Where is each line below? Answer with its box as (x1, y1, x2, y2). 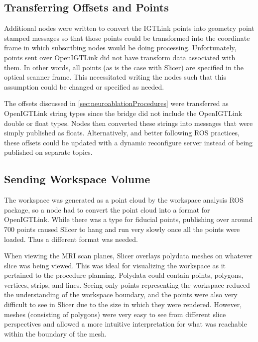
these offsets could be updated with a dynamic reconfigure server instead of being (4, 137, 253, 147)
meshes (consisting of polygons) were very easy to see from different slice (4, 309, 226, 319)
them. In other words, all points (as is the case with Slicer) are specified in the (4, 62, 244, 72)
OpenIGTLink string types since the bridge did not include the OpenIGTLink (4, 108, 243, 118)
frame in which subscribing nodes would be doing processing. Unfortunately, (4, 42, 237, 53)
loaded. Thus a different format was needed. (4, 233, 138, 244)
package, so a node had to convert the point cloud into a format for (4, 204, 210, 215)
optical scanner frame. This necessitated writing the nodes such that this (4, 72, 226, 82)
